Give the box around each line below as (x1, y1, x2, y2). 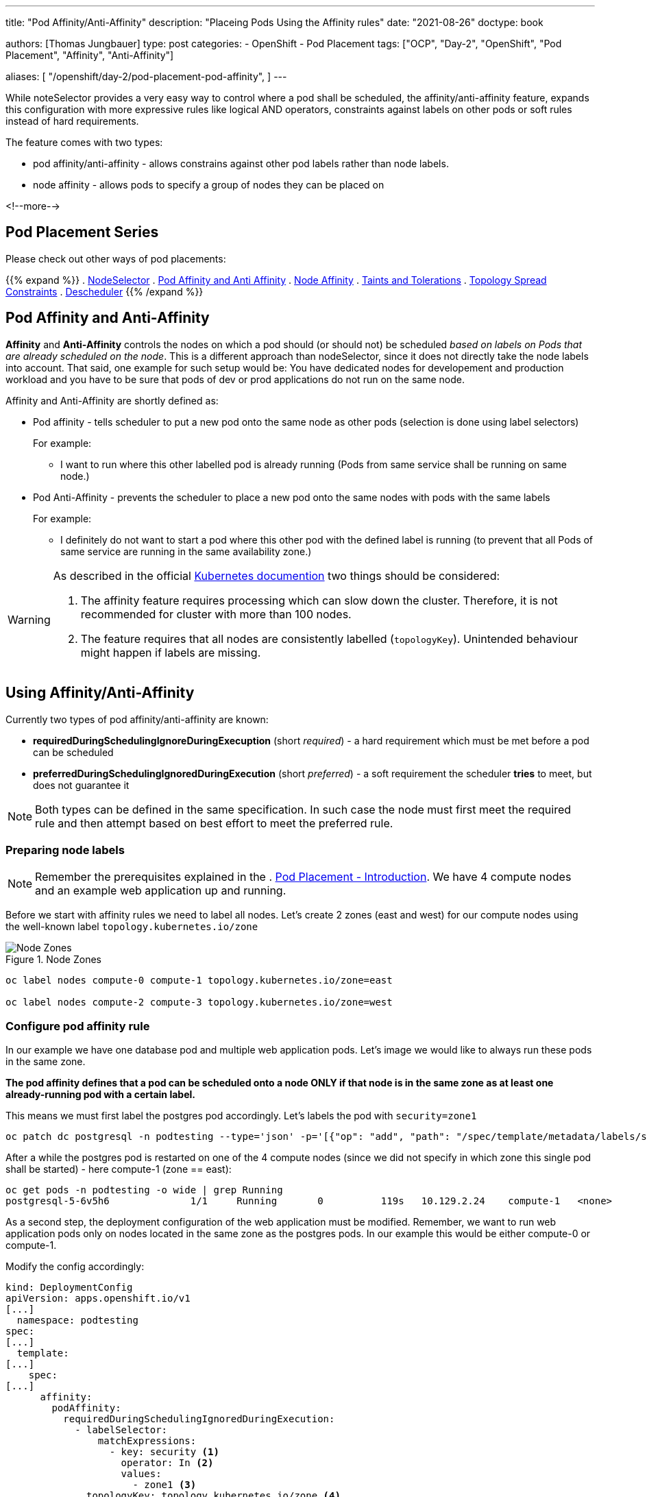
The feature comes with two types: (5, 136, 163, 148)
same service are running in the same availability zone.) (60, 545, 312, 557)
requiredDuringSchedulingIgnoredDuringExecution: (63, 1413, 335, 1425)
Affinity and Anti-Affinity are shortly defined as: (5, 394, 219, 406)
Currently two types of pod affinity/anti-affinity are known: (5, 713, 269, 725)
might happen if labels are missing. (80, 645, 261, 659)
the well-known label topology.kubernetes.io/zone (5, 921, 258, 933)
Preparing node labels (5, 842, 125, 857)
